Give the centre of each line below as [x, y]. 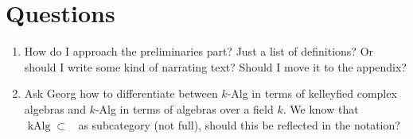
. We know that [321, 108]
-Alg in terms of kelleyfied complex [312, 93]
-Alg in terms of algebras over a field [184, 108]
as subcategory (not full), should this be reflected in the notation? [239, 124]
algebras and [55, 108]
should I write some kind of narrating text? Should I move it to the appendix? [215, 66]
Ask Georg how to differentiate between [121, 93]
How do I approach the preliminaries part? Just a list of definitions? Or [199, 51]
